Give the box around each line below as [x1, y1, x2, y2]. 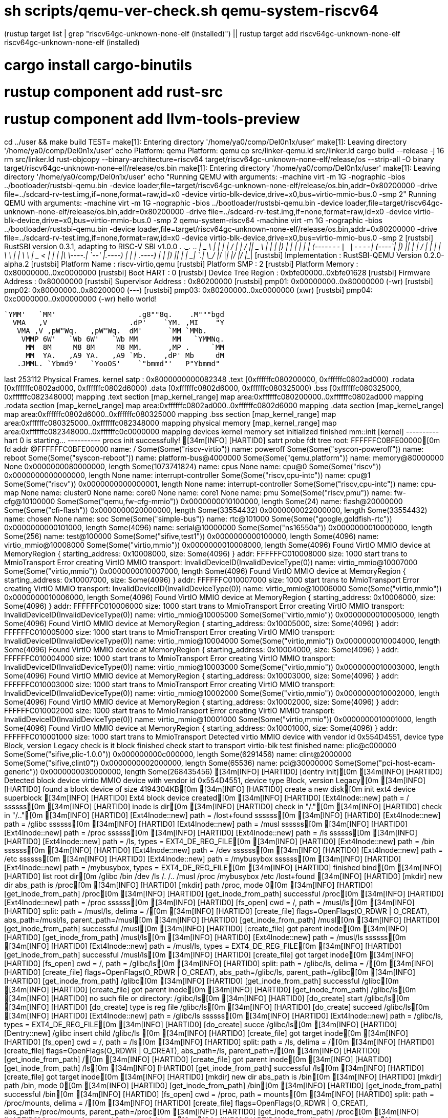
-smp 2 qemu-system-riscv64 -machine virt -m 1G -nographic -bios [153, 215, 382, 225]
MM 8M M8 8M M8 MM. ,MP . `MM [26, 343, 224, 351]
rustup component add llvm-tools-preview [4, 110, 300, 128]
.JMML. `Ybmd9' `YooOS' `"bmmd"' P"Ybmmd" [17, 359, 220, 368]
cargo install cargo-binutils [4, 56, 193, 74]
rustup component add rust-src [4, 83, 223, 101]
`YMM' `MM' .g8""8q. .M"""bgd [4, 310, 224, 318]
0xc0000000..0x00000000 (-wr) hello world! [4, 294, 157, 303]
